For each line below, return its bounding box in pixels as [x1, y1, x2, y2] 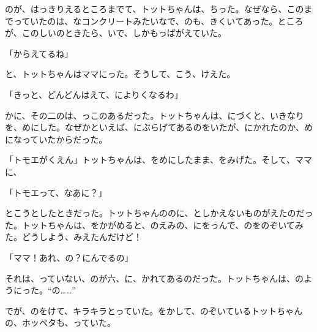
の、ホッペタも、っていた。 [5, 316, 116, 329]
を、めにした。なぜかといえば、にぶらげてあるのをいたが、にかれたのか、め [5, 121, 313, 134]
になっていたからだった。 [5, 132, 108, 145]
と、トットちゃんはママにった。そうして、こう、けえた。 [5, 67, 236, 80]
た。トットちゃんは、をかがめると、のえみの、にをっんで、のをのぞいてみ [5, 218, 304, 231]
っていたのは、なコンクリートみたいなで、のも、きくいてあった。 [13, 14, 278, 27]
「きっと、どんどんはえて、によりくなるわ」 [5, 88, 183, 100]
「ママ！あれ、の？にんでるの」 [5, 251, 133, 263]
